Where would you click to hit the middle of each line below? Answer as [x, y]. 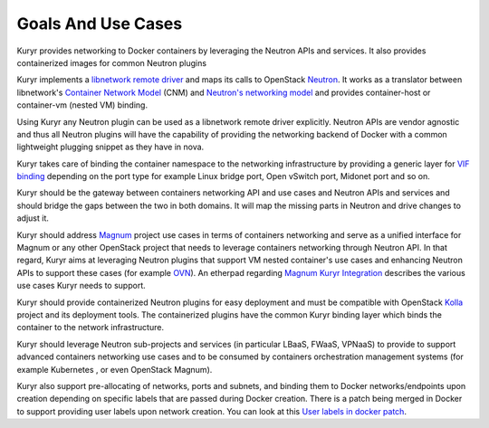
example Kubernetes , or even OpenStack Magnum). [115, 369]
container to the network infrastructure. [91, 328]
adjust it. [33, 218]
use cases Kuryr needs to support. [81, 286]
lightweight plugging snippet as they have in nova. [110, 147]
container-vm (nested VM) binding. [82, 105]
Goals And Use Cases [100, 24]
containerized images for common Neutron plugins [112, 62]
